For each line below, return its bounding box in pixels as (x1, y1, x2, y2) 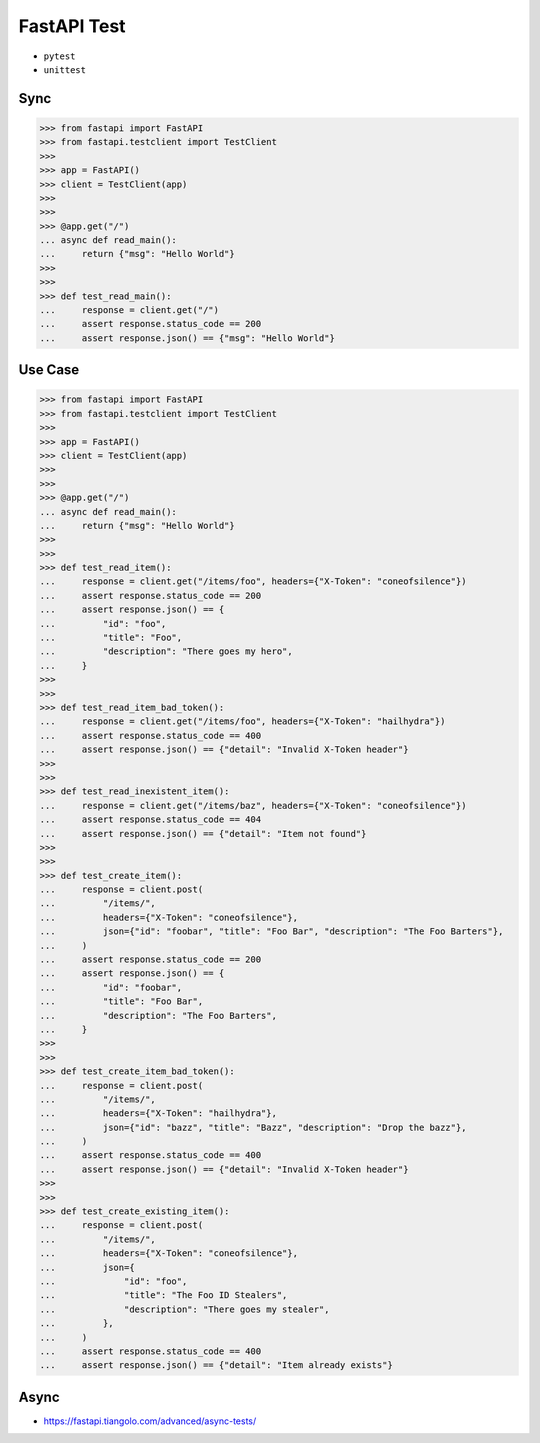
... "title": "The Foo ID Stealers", (39, 1290, 288, 1301)
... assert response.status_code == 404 (39, 814, 262, 825)
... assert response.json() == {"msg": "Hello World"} (39, 332, 335, 344)
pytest (43, 50, 76, 62)
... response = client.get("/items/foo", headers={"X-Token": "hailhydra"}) (39, 716, 446, 727)
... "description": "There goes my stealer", (39, 1303, 330, 1315)
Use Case (18, 361, 80, 379)
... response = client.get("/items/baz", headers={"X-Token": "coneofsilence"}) (39, 800, 467, 811)
